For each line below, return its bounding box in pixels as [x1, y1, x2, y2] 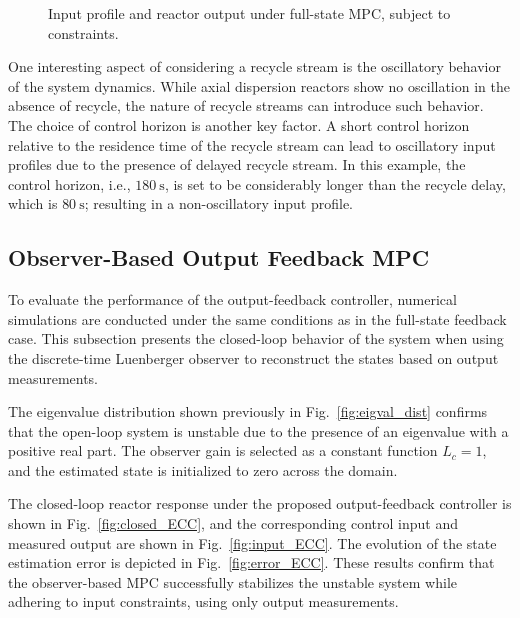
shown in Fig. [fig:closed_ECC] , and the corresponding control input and [8, 513, 458, 534]
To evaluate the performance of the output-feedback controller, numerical [8, 289, 457, 310]
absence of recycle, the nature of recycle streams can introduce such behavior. [8, 95, 484, 116]
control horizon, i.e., [8, 173, 131, 194]
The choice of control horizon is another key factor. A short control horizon [8, 114, 470, 135]
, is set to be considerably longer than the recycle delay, [164, 173, 506, 194]
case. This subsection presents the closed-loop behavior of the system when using [8, 328, 504, 349]
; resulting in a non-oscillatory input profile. [84, 193, 354, 214]
